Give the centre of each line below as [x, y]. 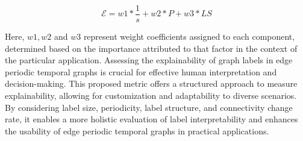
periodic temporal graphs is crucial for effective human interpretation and [141, 71]
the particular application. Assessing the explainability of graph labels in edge [149, 60]
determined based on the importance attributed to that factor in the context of [151, 48]
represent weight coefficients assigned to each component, [189, 36]
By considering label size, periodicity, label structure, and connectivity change [149, 107]
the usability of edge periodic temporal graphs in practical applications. [137, 130]
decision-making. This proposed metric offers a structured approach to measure [151, 83]
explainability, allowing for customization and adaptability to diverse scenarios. [151, 96]
